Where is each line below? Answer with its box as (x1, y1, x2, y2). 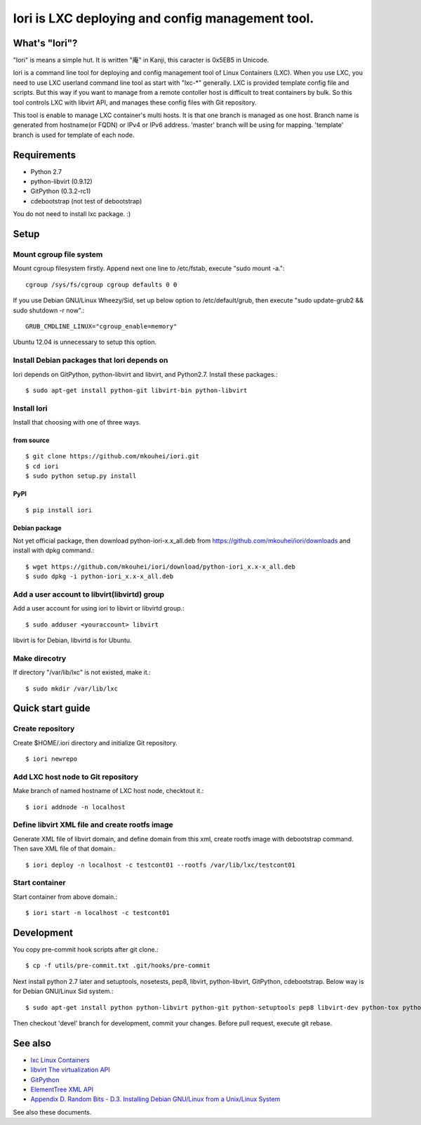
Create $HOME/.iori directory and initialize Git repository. (13, 738, 178, 747)
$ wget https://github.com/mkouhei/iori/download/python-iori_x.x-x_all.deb (25, 562, 296, 571)
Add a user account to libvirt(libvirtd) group (13, 590, 165, 599)
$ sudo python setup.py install (25, 472, 137, 480)
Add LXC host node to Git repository (13, 772, 139, 782)
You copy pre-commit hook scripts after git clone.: (13, 945, 159, 954)
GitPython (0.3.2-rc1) (30, 187, 91, 196)
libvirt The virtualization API (30, 1065, 110, 1074)
